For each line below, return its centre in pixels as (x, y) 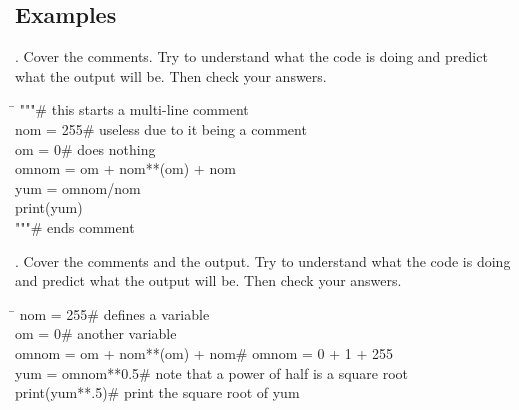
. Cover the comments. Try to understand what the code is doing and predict (251, 56)
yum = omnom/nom (78, 187)
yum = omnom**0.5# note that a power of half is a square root (212, 372)
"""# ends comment (75, 226)
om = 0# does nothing (85, 148)
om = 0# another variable (96, 333)
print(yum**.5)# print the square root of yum (157, 392)
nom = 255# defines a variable (114, 313)
